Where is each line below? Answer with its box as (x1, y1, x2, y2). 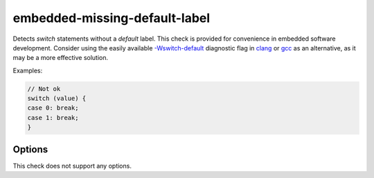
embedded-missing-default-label (12, 10, 211, 26)
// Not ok (27, 85, 61, 92)
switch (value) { (27, 95, 87, 103)
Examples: (12, 66, 43, 75)
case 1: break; (27, 114, 79, 121)
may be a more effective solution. (12, 54, 109, 62)
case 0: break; (27, 104, 79, 112)
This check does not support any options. (12, 161, 132, 170)
